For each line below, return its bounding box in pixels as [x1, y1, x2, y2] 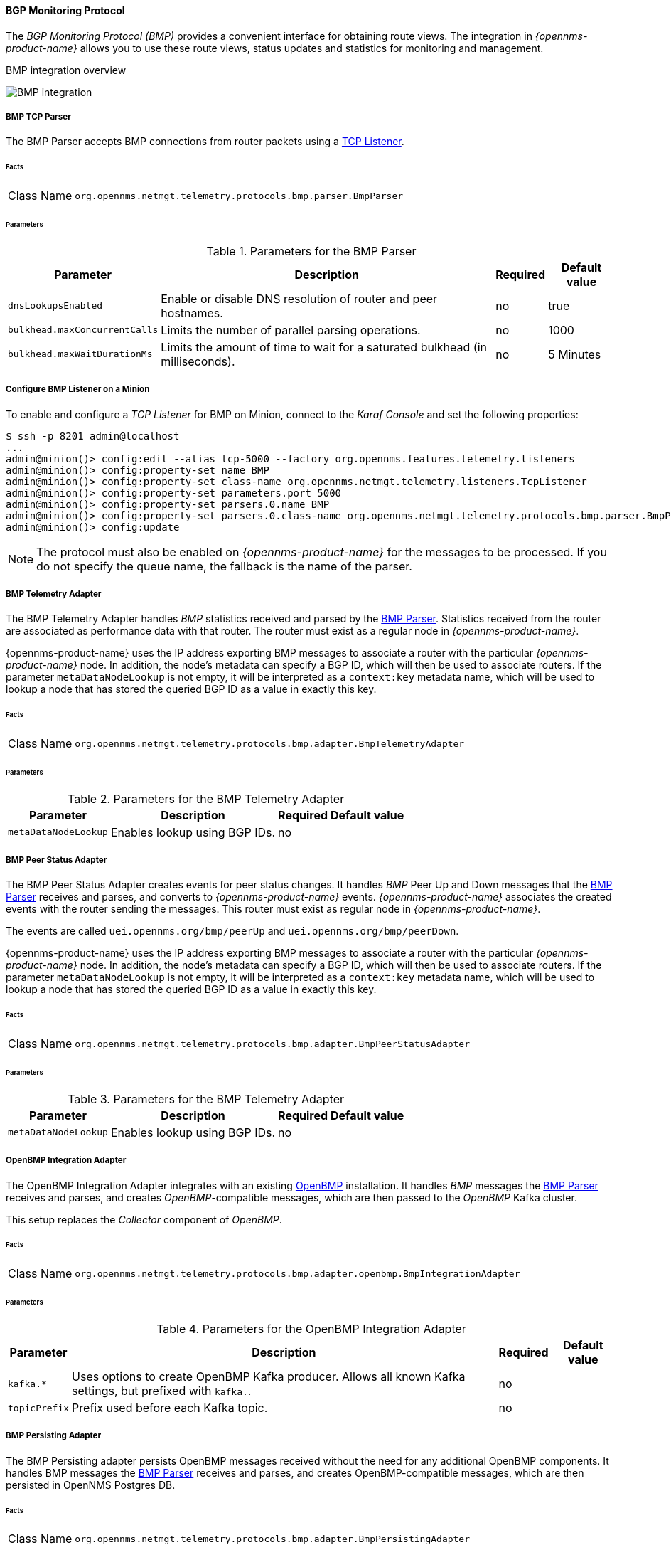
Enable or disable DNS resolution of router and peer [161, 291, 438, 306]
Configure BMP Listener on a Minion [6, 384, 150, 395]
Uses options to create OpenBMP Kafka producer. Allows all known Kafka [72, 1369, 466, 1384]
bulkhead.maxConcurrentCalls [8, 324, 159, 336]
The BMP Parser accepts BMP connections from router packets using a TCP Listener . [6, 135, 404, 148]
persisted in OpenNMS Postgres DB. [6, 1478, 176, 1491]
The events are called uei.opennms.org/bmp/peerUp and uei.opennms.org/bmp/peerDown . [6, 925, 459, 938]
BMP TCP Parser [6, 112, 71, 122]
